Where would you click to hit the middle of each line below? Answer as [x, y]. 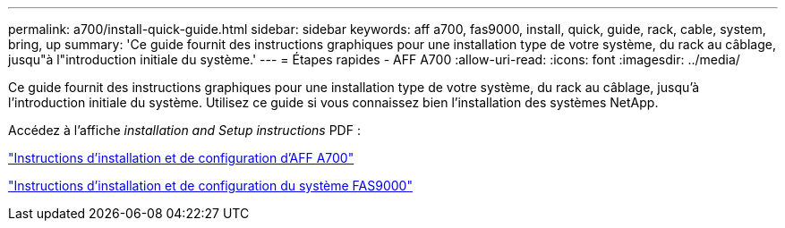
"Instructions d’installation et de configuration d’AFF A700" [181, 158]
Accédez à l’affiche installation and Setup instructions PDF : [184, 130]
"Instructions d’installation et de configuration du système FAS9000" [210, 186]
